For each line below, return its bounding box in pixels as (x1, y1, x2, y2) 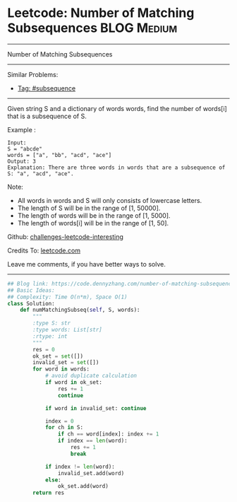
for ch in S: (44, 424, 83, 431)
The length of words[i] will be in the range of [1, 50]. (17, 218, 169, 227)
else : (44, 476, 61, 484)
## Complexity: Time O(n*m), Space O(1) (7, 293, 128, 300)
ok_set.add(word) (57, 483, 109, 490)
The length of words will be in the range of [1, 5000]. (17, 211, 171, 220)
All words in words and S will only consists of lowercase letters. (17, 196, 202, 204)
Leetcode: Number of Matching (7, 5, 195, 21)
